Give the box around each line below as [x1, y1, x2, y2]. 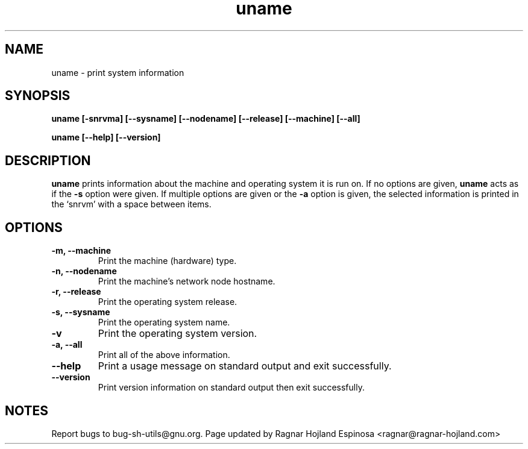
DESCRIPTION [5, 152, 91, 168]
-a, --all [51, 339, 83, 350]
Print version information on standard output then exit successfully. [98, 382, 365, 393]
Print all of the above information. [98, 350, 230, 360]
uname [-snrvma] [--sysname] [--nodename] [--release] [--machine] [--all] [51, 113, 360, 124]
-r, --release [51, 286, 101, 297]
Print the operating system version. [98, 327, 257, 340]
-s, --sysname [51, 307, 110, 318]
